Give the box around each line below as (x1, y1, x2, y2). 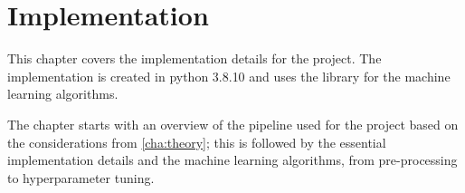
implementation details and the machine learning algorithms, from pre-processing (7, 150, 458, 169)
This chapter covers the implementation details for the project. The (7, 49, 382, 68)
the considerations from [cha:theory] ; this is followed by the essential (7, 132, 386, 151)
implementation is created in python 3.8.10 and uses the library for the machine (7, 66, 451, 85)
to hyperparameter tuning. (7, 168, 155, 187)
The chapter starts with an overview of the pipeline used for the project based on (7, 114, 459, 133)
